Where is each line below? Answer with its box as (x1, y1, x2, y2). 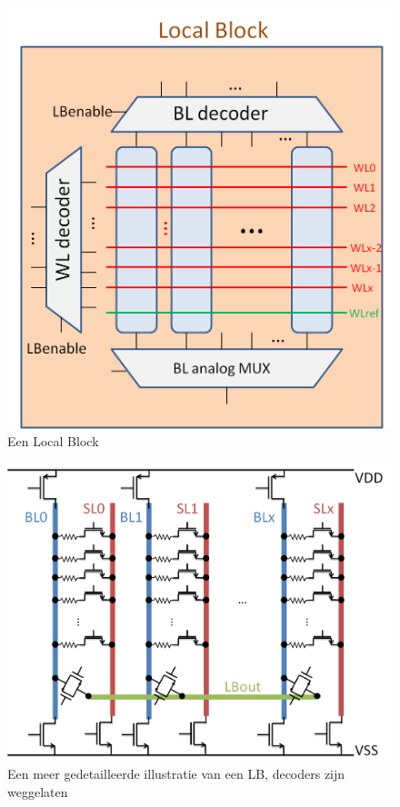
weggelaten (7, 782, 68, 801)
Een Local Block (7, 432, 99, 451)
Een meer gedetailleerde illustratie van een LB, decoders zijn (7, 764, 345, 783)
